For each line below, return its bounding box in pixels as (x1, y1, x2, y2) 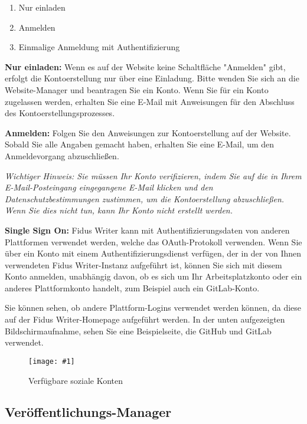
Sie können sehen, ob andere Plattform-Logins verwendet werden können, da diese (5, 301, 302, 314)
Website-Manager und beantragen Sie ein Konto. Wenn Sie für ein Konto (5, 83, 269, 96)
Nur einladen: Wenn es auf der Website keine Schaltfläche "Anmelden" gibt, (5, 60, 286, 73)
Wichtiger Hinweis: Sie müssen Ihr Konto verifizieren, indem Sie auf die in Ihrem (5, 169, 302, 182)
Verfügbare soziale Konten (28, 374, 123, 386)
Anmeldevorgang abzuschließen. (5, 149, 119, 162)
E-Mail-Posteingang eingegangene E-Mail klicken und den (5, 181, 213, 193)
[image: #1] (28, 357, 75, 366)
